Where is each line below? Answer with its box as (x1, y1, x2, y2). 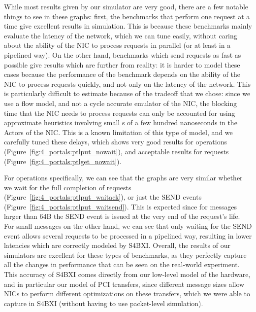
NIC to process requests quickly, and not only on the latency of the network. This (4, 78, 251, 89)
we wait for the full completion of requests (4, 182, 131, 192)
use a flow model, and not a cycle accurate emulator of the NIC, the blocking (4, 98, 237, 108)
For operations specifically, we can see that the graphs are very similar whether (4, 173, 243, 183)
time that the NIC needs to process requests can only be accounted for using (4, 107, 235, 118)
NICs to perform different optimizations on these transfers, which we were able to (4, 288, 250, 299)
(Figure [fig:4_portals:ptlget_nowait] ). (4, 156, 122, 166)
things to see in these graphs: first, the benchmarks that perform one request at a (4, 11, 250, 21)
